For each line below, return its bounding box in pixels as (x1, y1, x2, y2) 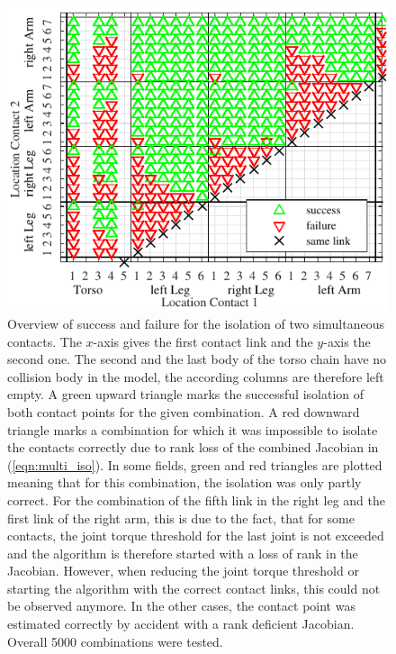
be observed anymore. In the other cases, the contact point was (7, 596, 355, 615)
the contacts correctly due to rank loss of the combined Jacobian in (7, 438, 379, 457)
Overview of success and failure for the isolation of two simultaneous (7, 313, 385, 332)
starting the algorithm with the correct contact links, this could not (7, 578, 381, 597)
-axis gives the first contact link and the (93, 332, 313, 350)
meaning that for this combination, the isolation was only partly (7, 473, 362, 492)
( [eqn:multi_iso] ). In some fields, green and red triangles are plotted (7, 455, 382, 474)
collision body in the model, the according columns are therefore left (7, 367, 384, 386)
